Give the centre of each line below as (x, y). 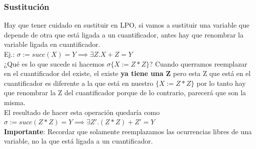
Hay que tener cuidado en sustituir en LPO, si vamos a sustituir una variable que (127, 25)
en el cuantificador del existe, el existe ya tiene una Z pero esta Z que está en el (127, 73)
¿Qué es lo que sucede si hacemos (54, 63)
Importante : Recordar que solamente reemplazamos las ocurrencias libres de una (128, 131)
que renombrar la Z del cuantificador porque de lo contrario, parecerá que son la (125, 93)
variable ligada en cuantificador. (52, 44)
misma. (15, 102)
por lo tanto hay (221, 83)
